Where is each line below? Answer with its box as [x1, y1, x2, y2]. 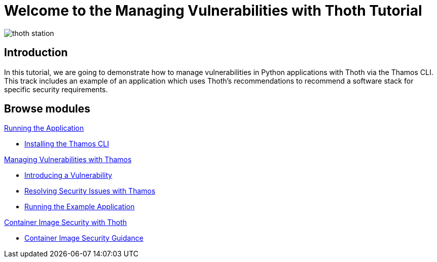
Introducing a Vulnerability [24, 171, 113, 180]
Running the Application [4, 124, 84, 133]
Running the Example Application [24, 202, 135, 211]
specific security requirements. [4, 85, 108, 94]
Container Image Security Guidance [24, 234, 143, 243]
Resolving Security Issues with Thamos [24, 186, 156, 196]
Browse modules [4, 102, 90, 116]
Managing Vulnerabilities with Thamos [4, 155, 132, 164]
